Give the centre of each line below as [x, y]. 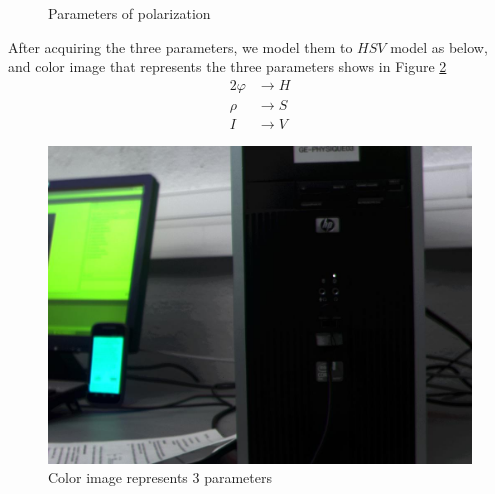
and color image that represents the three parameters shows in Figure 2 [227, 66]
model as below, [439, 46]
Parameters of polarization [129, 13]
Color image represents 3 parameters [160, 477]
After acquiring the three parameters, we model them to [180, 46]
